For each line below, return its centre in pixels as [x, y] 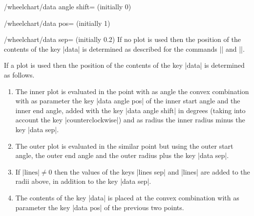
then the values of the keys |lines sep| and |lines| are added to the [152, 171]
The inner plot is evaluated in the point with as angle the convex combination [132, 91]
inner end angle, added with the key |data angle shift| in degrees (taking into [130, 110]
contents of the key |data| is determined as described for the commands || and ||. [124, 49]
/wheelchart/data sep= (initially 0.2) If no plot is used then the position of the [122, 39]
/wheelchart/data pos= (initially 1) [57, 23]
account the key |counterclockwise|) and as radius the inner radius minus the [130, 120]
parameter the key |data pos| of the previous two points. [100, 207]
